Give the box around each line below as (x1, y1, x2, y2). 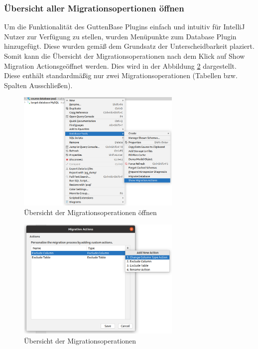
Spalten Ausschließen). (4, 80, 73, 90)
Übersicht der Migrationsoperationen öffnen (24, 207, 157, 218)
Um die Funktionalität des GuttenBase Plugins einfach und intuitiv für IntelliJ (4, 21, 245, 32)
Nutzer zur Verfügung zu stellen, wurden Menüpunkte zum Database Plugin (4, 31, 237, 41)
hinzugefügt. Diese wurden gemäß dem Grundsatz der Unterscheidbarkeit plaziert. (4, 41, 255, 51)
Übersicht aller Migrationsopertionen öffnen (4, 1, 184, 14)
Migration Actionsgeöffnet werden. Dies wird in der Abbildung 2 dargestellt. (4, 60, 237, 71)
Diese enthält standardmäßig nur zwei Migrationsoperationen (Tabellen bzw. (4, 70, 238, 81)
